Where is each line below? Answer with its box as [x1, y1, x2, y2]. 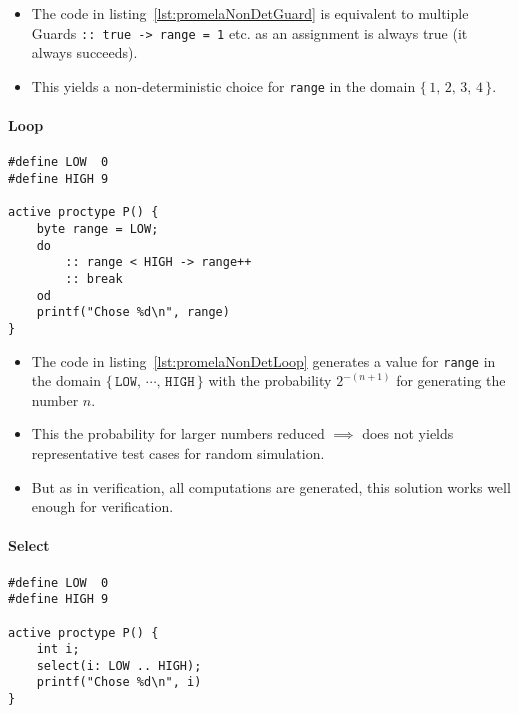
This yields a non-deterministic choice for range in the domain [31, 75, 416, 96]
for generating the [396, 370, 506, 391]
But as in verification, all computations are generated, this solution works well [31, 476, 511, 497]
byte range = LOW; [36, 221, 159, 236]
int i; [36, 642, 80, 657]
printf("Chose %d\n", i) [36, 675, 202, 690]
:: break [65, 271, 123, 286]
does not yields [362, 423, 454, 444]
